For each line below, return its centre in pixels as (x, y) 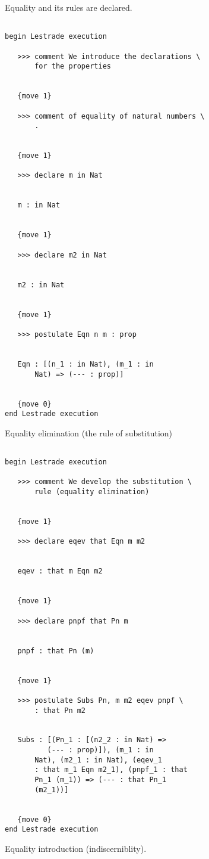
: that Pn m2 (60, 710)
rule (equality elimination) (92, 492)
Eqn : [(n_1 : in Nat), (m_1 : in (85, 364)
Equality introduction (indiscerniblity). (76, 849)
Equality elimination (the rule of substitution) (89, 432)
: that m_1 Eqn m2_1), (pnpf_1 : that (111, 770)
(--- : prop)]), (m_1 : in (100, 750)
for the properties (73, 66)
